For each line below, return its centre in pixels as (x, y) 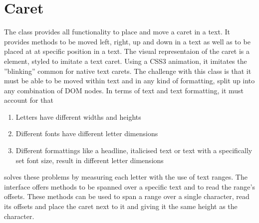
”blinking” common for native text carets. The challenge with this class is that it (128, 71)
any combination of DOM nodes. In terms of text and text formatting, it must (124, 90)
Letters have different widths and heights (78, 116)
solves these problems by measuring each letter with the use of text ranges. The (126, 177)
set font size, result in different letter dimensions (90, 160)
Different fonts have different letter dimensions (87, 133)
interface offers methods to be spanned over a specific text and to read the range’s (129, 186)
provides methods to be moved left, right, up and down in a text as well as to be (127, 41)
